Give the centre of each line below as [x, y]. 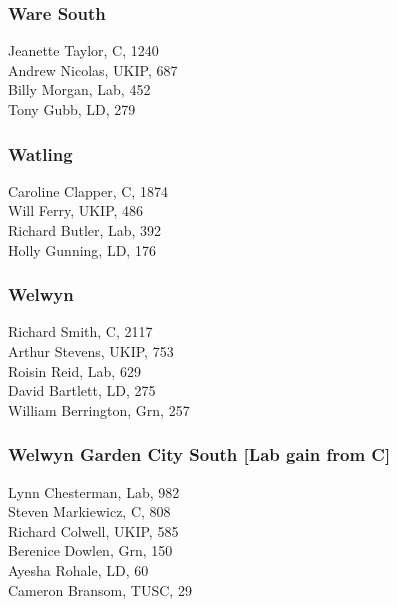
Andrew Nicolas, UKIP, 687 [93, 69]
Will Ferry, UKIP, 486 [76, 210]
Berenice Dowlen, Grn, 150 [90, 550]
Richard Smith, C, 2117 [80, 331]
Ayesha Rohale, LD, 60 [78, 569]
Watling [40, 153]
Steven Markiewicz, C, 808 [89, 511]
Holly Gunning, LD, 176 [82, 249]
